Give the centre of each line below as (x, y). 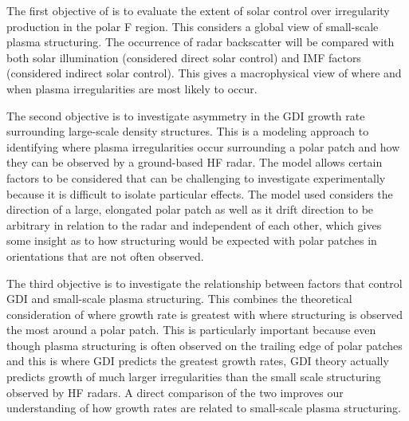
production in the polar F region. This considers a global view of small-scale (193, 26)
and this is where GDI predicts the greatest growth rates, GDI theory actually (198, 361)
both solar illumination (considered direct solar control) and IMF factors (184, 57)
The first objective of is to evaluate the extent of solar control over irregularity (198, 10)
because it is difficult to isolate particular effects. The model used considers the (200, 193)
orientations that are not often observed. (105, 256)
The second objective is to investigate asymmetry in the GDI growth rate (186, 115)
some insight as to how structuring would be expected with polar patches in (192, 240)
